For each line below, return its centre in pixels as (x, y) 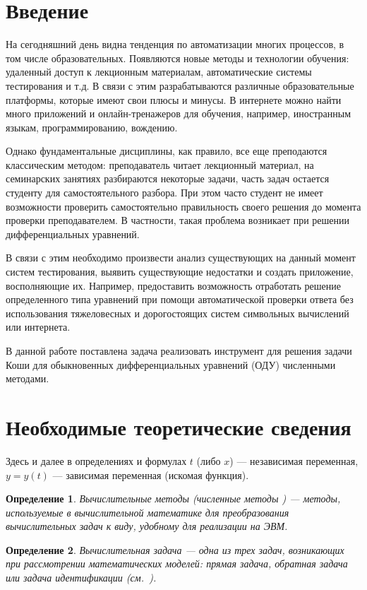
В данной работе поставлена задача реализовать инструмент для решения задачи (179, 350)
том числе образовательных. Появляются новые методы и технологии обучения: (178, 58)
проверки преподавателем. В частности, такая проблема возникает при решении (178, 220)
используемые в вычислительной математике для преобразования (148, 512)
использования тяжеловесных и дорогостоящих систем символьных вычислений (178, 313)
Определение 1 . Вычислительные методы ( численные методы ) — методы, (173, 498)
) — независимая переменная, (294, 460)
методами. (28, 378)
